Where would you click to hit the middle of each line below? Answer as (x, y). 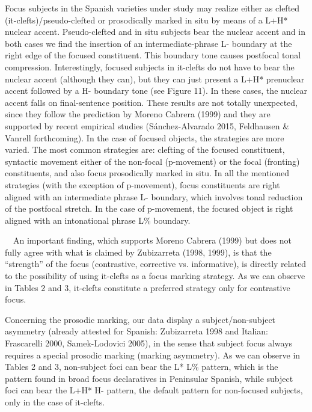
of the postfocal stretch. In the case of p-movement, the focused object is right (149, 208)
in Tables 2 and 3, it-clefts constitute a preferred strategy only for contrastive (148, 287)
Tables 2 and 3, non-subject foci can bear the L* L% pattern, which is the (142, 367)
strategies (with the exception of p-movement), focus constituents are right (142, 184)
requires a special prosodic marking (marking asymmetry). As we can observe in (153, 355)
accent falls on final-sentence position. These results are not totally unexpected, (151, 102)
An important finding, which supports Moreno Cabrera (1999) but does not (152, 240)
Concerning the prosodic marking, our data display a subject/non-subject (140, 319)
